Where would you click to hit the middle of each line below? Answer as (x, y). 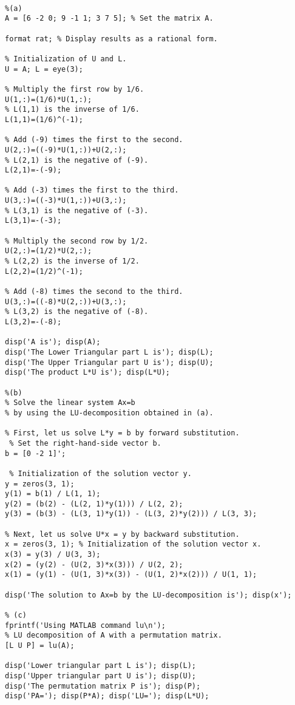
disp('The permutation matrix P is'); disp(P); (103, 686)
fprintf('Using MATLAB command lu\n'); (85, 625)
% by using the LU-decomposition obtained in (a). (109, 413)
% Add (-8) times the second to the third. (94, 292)
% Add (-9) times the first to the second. (94, 140)
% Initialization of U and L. (66, 59)
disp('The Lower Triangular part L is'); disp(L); (109, 352)
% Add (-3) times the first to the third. (92, 190)
